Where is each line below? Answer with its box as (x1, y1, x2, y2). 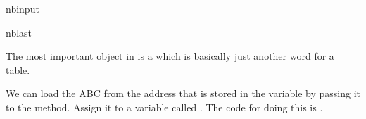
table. (6, 62, 30, 77)
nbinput (6, 1, 39, 15)
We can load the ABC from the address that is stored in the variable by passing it (6, 86, 361, 101)
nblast (6, 25, 32, 39)
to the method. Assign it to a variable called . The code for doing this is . (6, 99, 323, 114)
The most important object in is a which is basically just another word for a (6, 49, 334, 63)
